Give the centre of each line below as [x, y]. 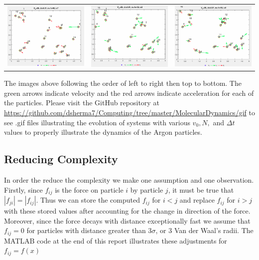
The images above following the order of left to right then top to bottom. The [123, 83]
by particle [147, 189]
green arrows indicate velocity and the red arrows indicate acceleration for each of [129, 93]
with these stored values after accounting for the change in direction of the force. [127, 211]
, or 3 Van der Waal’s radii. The [204, 230]
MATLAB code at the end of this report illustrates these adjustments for [116, 240]
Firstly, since [23, 189]
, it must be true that [201, 189]
